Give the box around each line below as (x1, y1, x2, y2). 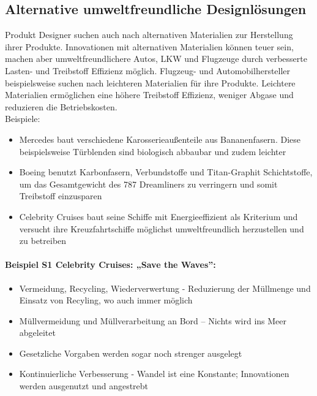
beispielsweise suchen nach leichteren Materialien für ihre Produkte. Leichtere (5, 76, 296, 89)
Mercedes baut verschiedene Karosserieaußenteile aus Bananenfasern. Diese (19, 132, 300, 145)
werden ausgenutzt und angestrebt (19, 379, 149, 392)
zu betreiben (19, 234, 67, 247)
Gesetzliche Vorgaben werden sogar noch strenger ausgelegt (19, 346, 242, 359)
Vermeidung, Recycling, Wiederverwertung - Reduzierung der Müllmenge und (19, 281, 311, 294)
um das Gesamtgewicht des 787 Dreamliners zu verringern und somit (19, 177, 278, 190)
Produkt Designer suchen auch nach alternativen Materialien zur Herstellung (5, 28, 293, 41)
